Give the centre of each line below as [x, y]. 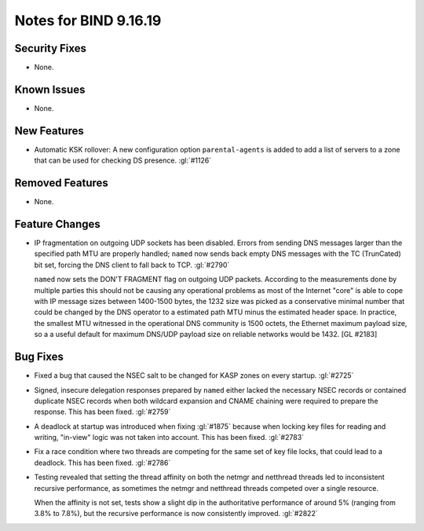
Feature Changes [58, 224]
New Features [49, 131]
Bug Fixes [39, 357]
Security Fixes [50, 48]
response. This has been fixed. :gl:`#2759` [102, 412]
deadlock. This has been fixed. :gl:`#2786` [102, 463]
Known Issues [50, 89]
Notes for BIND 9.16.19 [88, 20]
